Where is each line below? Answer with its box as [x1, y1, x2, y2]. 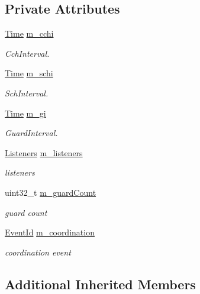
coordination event [5, 245, 71, 258]
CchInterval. [5, 47, 50, 59]
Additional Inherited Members [5, 274, 196, 293]
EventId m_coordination [5, 226, 95, 238]
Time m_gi [5, 106, 46, 119]
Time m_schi [5, 67, 53, 79]
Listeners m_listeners [5, 146, 83, 159]
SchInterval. [5, 86, 49, 99]
